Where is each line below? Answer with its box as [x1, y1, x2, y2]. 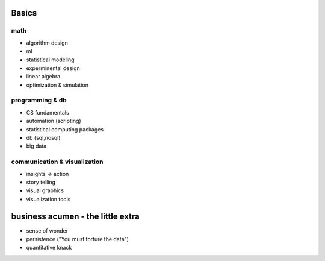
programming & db [11, 96, 67, 105]
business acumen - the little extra [11, 211, 140, 221]
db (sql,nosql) [26, 134, 61, 142]
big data [26, 142, 47, 150]
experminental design [26, 64, 81, 72]
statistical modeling [26, 56, 75, 63]
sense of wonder [26, 227, 69, 234]
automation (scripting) [26, 118, 81, 125]
